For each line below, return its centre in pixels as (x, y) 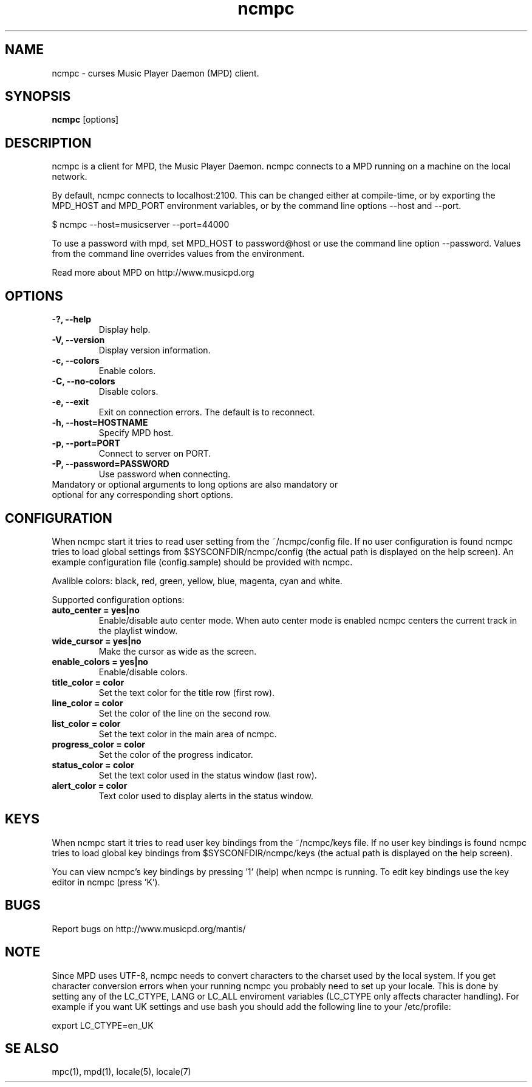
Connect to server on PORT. (155, 454)
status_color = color (93, 765)
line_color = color (87, 703)
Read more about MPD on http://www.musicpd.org (153, 273)
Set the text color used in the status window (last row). (208, 775)
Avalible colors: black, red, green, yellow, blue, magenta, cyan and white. (197, 581)
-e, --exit (70, 402)
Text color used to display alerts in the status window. (206, 796)
